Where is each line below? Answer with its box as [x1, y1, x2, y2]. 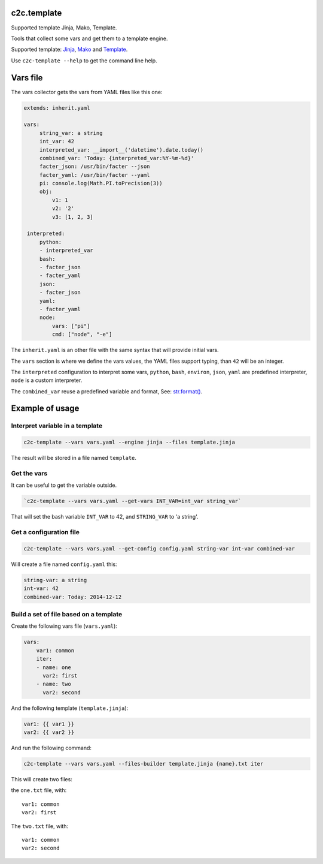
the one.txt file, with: [11, 787, 67, 794]
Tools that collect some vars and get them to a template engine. [11, 35, 168, 42]
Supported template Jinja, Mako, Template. [11, 24, 117, 31]
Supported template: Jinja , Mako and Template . [11, 46, 128, 53]
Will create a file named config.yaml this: [11, 561, 117, 568]
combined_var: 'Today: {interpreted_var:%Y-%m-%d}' [39, 155, 194, 161]
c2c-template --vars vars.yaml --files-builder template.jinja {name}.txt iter [23, 760, 264, 767]
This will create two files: [11, 776, 73, 782]
